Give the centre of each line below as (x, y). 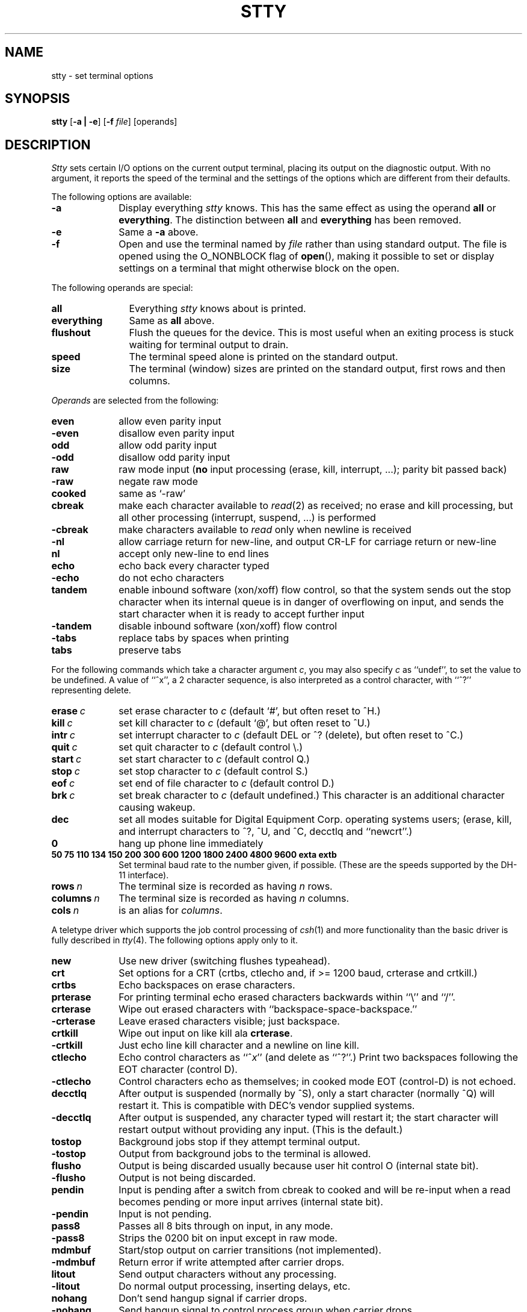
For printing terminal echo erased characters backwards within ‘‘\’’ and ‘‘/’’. (287, 997)
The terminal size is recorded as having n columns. (234, 898)
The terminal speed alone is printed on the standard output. (263, 357)
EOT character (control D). (178, 1070)
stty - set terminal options (102, 75)
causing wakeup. (157, 808)
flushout (71, 333)
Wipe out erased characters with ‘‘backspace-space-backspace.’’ (268, 1009)
